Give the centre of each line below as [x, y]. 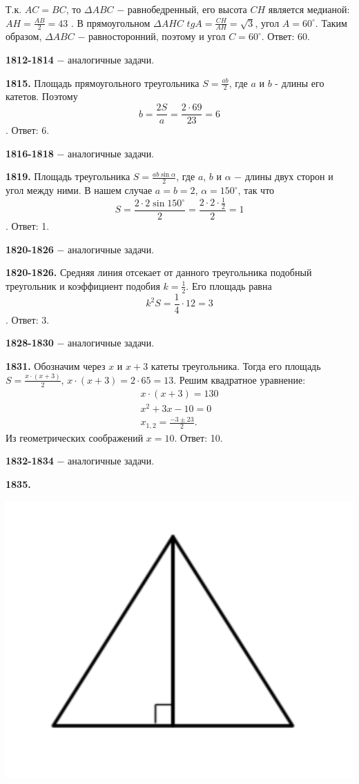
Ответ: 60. [289, 36]
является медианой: [309, 9]
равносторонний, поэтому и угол [157, 36]
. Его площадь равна [229, 285]
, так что [256, 190]
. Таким [331, 22]
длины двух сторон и [289, 176]
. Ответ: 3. [28, 319]
